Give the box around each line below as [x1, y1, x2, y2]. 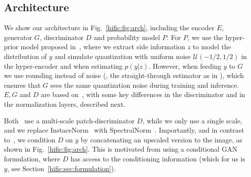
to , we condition [4, 134, 56, 144]
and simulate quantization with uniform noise [54, 51, 191, 61]
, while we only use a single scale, [142, 115, 242, 125]
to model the [192, 41, 231, 52]
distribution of [4, 51, 47, 61]
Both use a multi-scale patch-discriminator [4, 115, 135, 125]
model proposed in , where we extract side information [21, 41, 186, 52]
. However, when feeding [148, 60, 221, 71]
